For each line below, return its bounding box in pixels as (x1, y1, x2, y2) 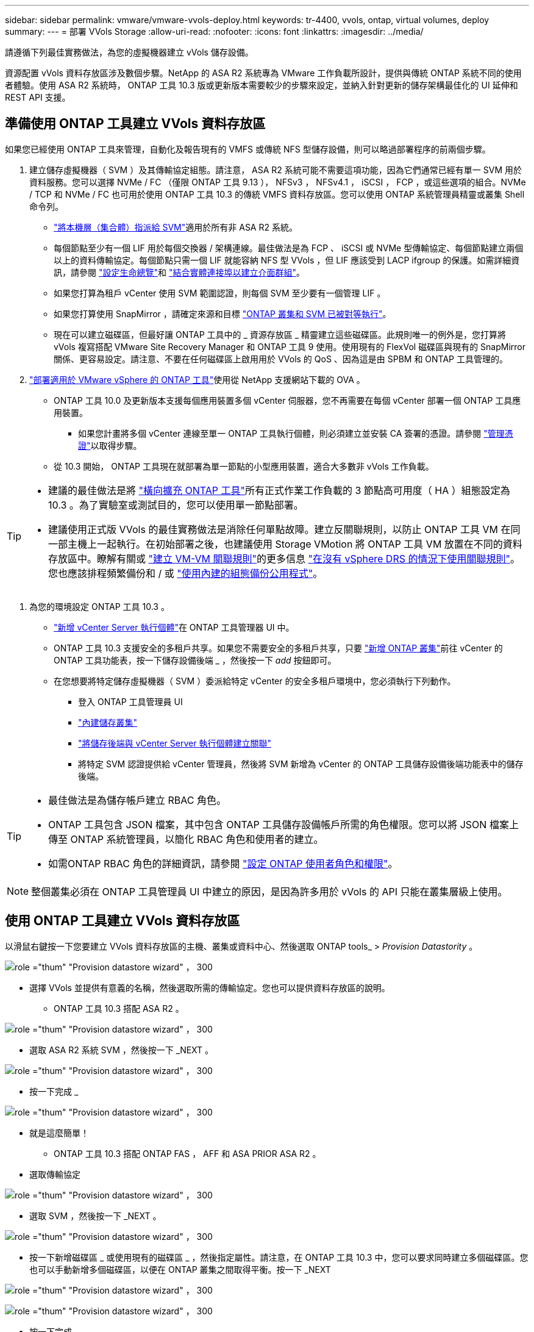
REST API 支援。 (5, 92, 71, 102)
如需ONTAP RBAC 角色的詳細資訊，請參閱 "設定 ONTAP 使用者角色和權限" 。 (48, 857, 398, 870)
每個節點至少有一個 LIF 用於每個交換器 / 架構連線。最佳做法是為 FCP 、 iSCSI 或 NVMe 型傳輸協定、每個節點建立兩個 (54, 242, 524, 253)
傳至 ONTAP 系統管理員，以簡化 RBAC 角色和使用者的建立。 (48, 833, 324, 845)
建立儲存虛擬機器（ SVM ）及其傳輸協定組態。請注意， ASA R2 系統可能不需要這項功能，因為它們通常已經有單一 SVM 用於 (29, 164, 522, 175)
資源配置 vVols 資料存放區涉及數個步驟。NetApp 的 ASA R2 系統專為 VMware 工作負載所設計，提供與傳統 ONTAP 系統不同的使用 (5, 68, 522, 78)
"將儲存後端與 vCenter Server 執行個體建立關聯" (78, 737, 271, 748)
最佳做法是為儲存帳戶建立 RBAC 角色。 (48, 793, 226, 806)
